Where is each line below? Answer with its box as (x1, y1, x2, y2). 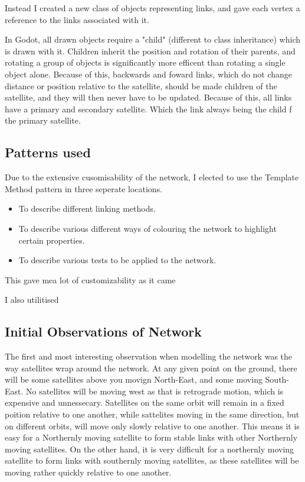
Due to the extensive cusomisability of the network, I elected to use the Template (5, 171, 299, 183)
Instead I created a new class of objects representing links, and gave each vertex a (5, 2, 300, 14)
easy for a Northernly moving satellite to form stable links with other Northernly (5, 431, 298, 444)
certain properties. (18, 234, 85, 246)
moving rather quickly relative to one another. (5, 466, 172, 478)
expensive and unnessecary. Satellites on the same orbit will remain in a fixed (5, 396, 284, 409)
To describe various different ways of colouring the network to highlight (18, 222, 277, 234)
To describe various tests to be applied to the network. (18, 254, 217, 266)
